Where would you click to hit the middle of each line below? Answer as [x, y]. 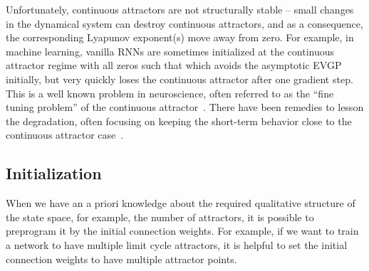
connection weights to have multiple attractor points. [121, 259]
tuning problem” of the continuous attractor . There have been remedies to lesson [185, 107]
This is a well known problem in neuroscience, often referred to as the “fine [170, 93]
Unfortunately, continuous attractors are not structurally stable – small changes [180, 9]
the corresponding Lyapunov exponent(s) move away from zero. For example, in [180, 37]
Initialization [54, 173]
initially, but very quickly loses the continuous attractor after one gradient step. [180, 79]
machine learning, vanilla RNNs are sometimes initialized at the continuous [170, 51]
